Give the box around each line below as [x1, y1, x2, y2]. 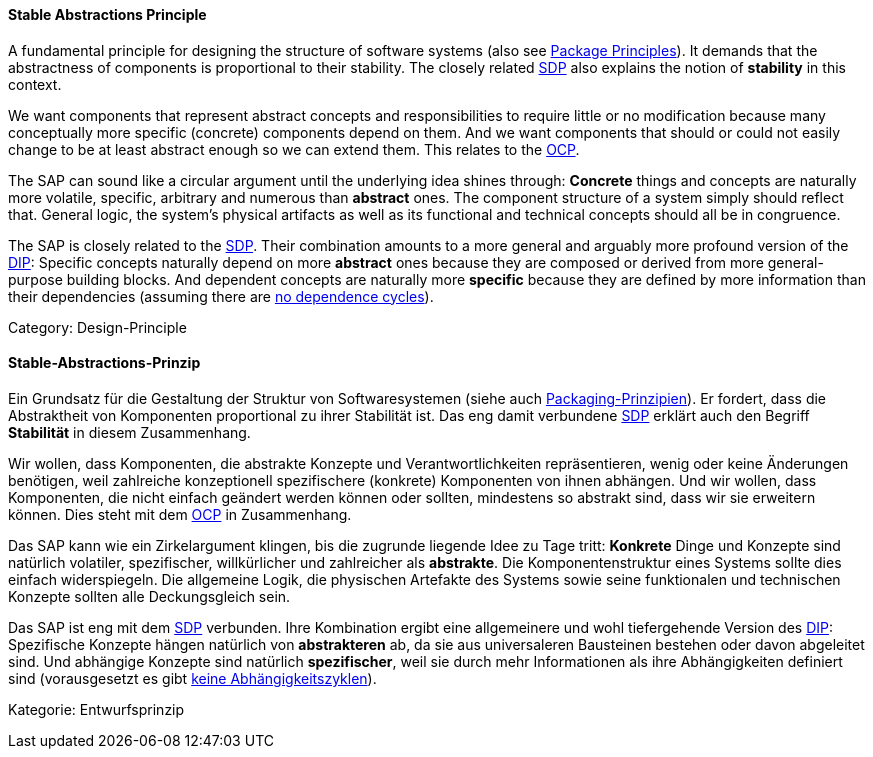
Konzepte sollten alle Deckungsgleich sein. [8, 587, 291, 605]
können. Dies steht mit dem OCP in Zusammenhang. [8, 505, 352, 523]
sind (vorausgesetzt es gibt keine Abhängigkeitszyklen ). [8, 669, 377, 687]
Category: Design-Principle [8, 318, 187, 336]
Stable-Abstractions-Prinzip [8, 354, 201, 372]
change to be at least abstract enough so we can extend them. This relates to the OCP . [8, 140, 580, 158]
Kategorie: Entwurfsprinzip [8, 700, 185, 718]
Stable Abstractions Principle [8, 6, 207, 23]
